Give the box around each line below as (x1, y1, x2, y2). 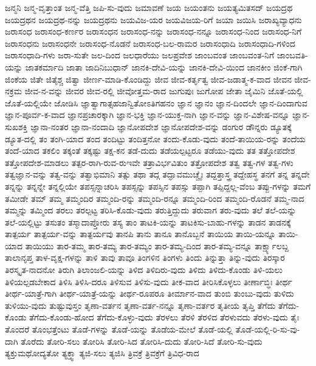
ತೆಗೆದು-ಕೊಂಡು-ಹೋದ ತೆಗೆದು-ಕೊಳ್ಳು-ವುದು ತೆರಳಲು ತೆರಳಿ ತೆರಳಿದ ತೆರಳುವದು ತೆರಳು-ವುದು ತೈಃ (29, 311, 300, 323)
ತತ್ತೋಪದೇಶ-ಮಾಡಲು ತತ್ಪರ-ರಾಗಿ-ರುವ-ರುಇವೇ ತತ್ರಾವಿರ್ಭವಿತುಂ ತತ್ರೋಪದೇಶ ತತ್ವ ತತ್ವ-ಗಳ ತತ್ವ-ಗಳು (5, 156, 294, 168)
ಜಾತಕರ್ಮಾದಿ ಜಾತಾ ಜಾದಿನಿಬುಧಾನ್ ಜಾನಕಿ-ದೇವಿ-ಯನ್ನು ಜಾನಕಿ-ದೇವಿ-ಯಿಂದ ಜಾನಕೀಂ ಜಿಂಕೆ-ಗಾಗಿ (25, 60, 303, 73)
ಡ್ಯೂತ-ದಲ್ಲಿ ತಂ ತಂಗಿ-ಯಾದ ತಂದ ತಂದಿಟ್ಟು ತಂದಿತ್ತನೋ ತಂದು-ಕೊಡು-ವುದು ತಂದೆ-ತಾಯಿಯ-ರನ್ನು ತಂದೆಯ (5, 132, 306, 145)
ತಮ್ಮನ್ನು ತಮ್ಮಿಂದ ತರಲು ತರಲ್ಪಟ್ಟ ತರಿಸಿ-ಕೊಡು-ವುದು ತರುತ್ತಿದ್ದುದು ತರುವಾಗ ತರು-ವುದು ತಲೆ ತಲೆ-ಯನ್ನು (5, 204, 297, 216)
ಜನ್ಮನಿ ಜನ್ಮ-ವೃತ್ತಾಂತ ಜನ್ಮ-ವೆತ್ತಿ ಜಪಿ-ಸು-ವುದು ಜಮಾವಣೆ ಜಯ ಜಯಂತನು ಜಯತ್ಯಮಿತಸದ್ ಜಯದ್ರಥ (5, 1, 293, 13)
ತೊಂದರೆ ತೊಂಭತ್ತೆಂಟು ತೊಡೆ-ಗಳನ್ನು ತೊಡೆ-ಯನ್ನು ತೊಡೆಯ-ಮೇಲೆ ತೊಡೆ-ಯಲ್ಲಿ (5, 323, 233, 336)
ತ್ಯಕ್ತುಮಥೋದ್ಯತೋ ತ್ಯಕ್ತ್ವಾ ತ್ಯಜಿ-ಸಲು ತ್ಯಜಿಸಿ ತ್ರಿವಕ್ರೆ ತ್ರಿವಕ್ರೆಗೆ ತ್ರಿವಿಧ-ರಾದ (5, 347, 199, 359)
